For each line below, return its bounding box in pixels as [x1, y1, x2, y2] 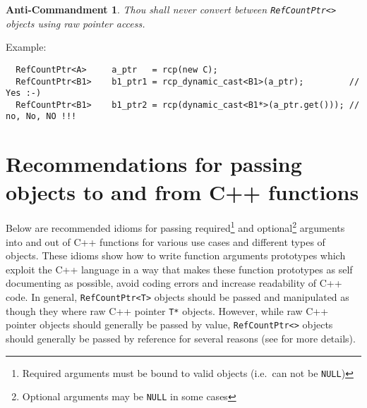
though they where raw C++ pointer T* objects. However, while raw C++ [6, 303, 329, 318]
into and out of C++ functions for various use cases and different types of [6, 234, 325, 249]
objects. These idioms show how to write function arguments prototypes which [6, 248, 346, 263]
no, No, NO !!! [6, 111, 77, 122]
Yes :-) [6, 88, 42, 99]
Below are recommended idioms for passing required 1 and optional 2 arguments [6, 218, 345, 235]
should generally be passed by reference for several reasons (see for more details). [6, 331, 356, 346]
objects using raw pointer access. [6, 16, 145, 30]
